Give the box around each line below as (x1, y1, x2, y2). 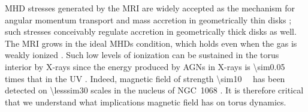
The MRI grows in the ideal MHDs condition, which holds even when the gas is (5, 37, 297, 49)
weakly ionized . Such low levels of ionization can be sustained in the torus (5, 49, 279, 61)
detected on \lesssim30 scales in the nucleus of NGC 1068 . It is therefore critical (5, 84, 304, 96)
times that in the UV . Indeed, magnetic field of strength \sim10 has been (5, 72, 285, 84)
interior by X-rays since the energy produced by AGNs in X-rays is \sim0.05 (5, 60, 285, 72)
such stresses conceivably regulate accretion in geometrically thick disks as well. (5, 25, 297, 38)
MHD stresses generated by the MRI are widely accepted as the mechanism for (5, 2, 295, 14)
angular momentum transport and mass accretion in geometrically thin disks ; (5, 13, 292, 26)
